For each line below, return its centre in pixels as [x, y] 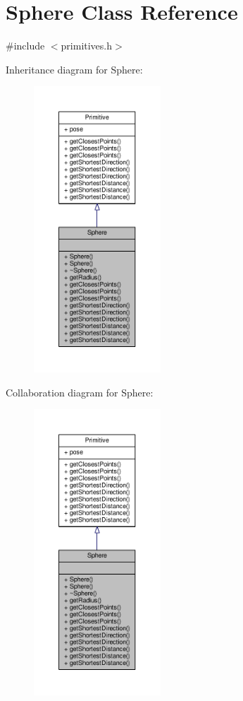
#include [25, 46]
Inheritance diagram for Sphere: [74, 69]
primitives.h [87, 46]
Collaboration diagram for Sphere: [80, 392]
